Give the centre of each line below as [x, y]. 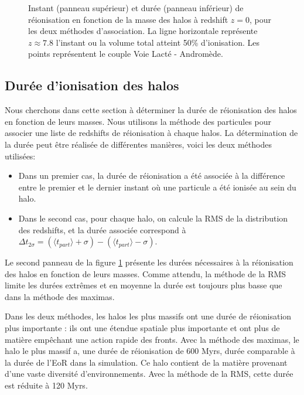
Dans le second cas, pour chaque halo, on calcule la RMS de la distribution [153, 218]
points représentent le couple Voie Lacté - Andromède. [126, 54]
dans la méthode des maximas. [60, 296]
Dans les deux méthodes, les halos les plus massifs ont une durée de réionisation [148, 316]
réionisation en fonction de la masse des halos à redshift [128, 19]
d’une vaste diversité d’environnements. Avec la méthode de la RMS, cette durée [149, 374]
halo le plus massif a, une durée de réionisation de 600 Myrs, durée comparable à [150, 351]
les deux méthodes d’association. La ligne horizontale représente [143, 31]
